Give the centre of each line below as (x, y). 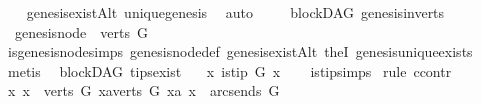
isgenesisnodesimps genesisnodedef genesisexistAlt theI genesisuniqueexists (240, 51)
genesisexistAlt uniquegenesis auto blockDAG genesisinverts (235, 12)
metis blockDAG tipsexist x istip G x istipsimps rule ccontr (229, 70)
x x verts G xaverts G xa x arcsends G (143, 90)
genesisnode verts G (81, 31)
